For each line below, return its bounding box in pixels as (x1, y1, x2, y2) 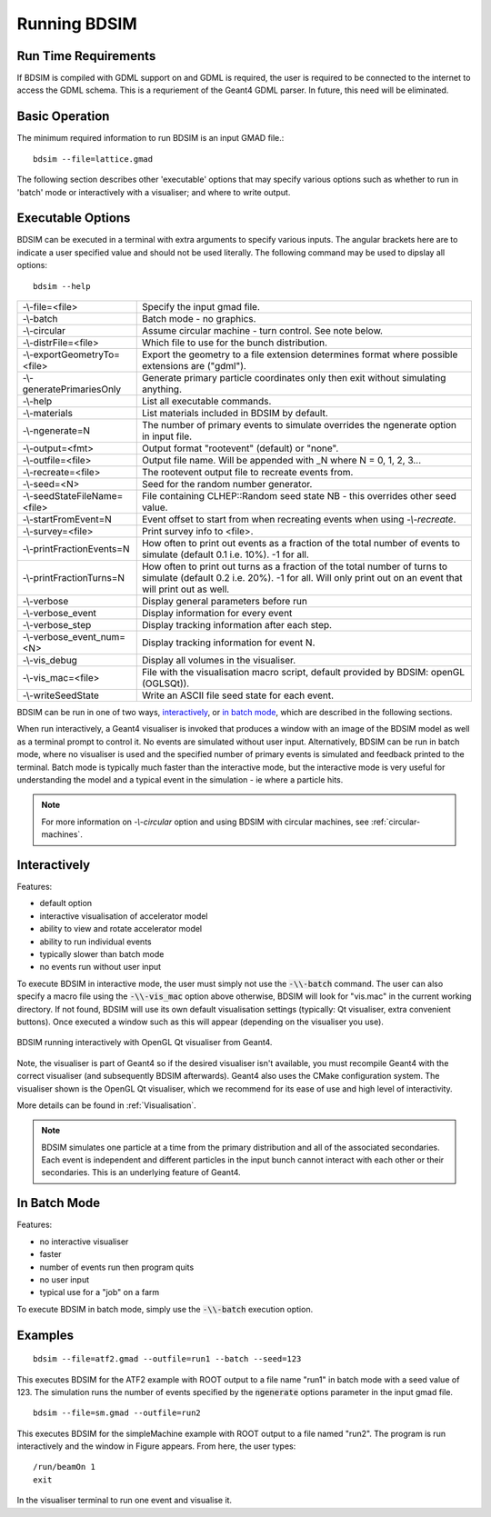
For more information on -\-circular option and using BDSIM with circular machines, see (41, 816, 370, 827)
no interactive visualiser (39, 1236, 129, 1247)
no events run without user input (39, 962, 162, 973)
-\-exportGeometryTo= (22, 348, 120, 361)
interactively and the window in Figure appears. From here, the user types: (16, 1441, 296, 1452)
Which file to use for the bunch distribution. (141, 336, 327, 349)
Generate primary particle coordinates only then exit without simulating (141, 372, 446, 384)
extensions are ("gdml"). (141, 360, 247, 372)
